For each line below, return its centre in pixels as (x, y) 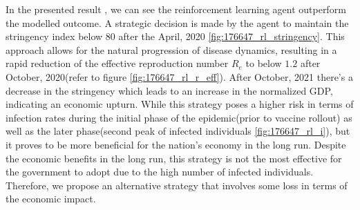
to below (264, 63)
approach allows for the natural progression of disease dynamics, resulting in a (171, 49)
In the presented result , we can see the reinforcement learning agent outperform (176, 9)
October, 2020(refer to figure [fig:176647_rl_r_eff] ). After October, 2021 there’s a (179, 76)
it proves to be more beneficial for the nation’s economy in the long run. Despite (176, 144)
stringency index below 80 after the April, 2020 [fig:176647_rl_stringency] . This (175, 36)
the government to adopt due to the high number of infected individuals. (160, 172)
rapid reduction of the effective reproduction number (117, 63)
